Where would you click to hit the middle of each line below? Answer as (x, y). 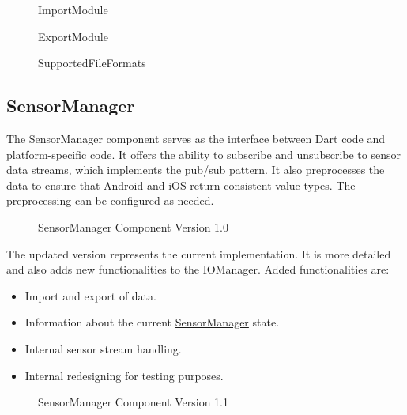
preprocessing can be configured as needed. (110, 200)
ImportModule (73, 9)
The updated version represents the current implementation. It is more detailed (199, 253)
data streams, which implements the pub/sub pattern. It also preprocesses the (196, 170)
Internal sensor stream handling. (103, 348)
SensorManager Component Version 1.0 (134, 226)
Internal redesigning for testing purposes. (124, 375)
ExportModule (73, 36)
